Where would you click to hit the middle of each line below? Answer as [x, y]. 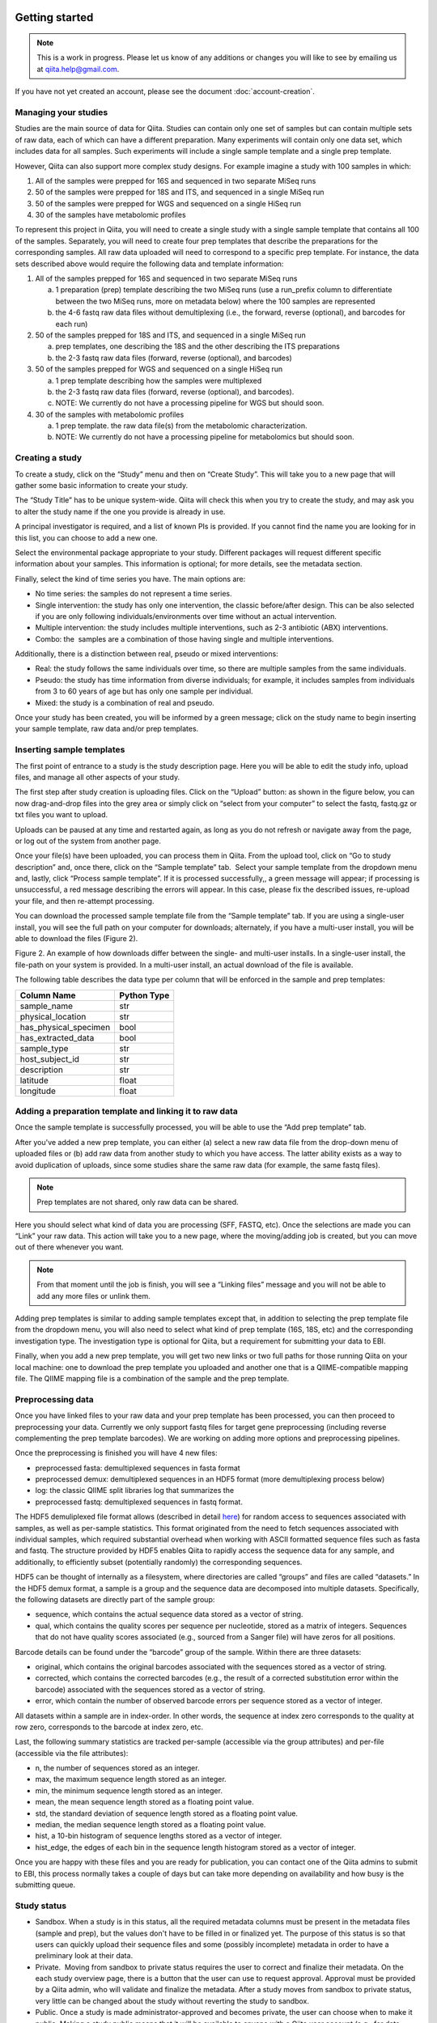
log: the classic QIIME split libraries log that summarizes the [135, 1491]
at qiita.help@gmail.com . [78, 69]
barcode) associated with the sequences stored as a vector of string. [150, 1689]
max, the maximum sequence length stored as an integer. [131, 1779]
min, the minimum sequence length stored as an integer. [129, 1790]
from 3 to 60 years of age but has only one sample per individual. [144, 691]
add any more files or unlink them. [94, 1296]
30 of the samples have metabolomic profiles [110, 215]
